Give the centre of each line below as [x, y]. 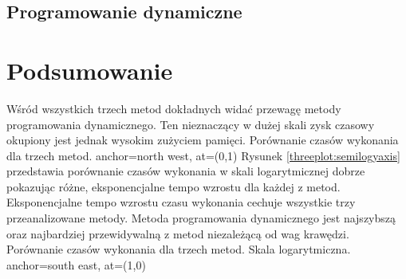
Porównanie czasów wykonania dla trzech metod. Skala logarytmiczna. [179, 249]
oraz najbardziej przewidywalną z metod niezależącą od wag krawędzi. [178, 233]
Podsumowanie [90, 70]
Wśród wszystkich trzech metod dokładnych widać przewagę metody [174, 108]
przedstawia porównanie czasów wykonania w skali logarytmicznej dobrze [186, 171]
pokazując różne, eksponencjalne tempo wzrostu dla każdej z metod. [173, 186]
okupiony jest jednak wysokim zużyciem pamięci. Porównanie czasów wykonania [203, 140]
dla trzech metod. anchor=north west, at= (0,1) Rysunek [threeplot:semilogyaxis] [203, 155]
